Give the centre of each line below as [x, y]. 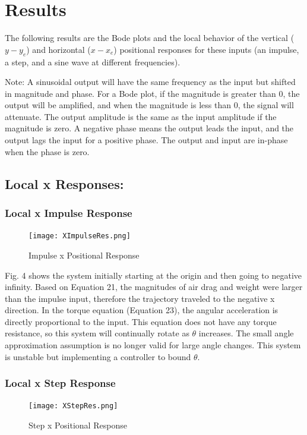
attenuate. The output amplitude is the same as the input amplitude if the [141, 116]
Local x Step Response [60, 383]
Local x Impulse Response [69, 212]
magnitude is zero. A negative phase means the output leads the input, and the [149, 128]
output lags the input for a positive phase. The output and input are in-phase [146, 140]
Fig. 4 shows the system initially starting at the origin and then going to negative [153, 275]
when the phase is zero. [47, 151]
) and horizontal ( [58, 49]
